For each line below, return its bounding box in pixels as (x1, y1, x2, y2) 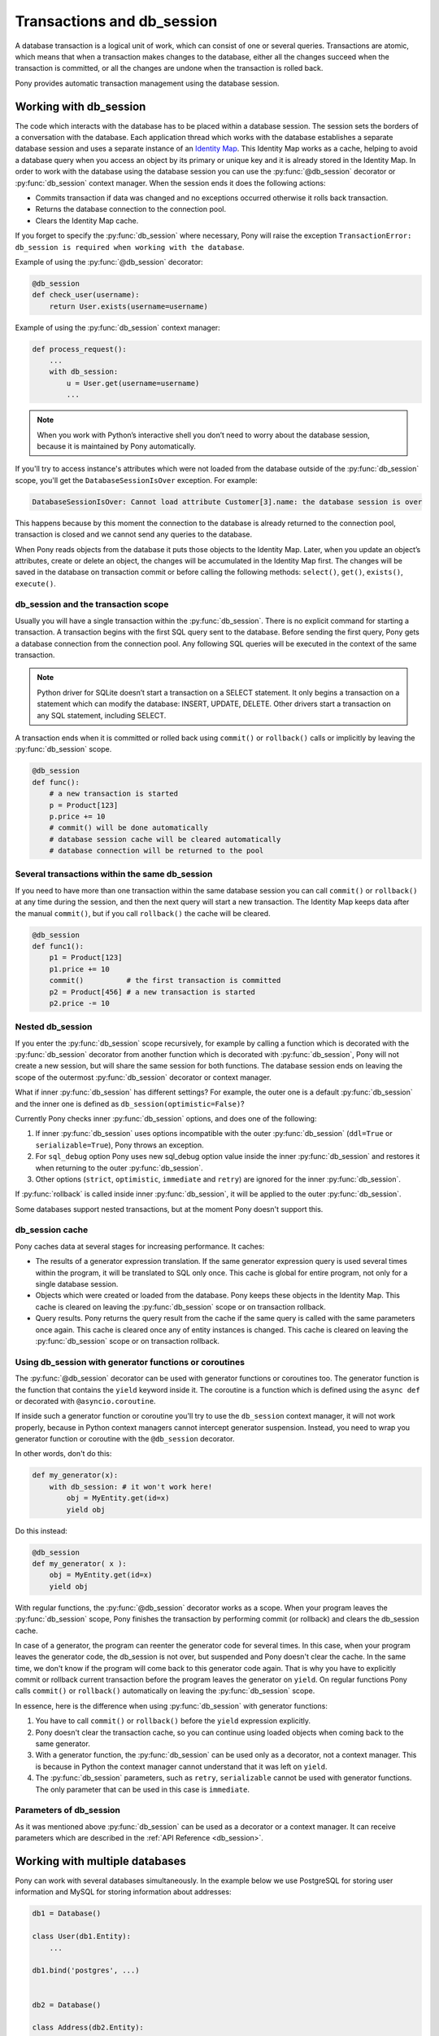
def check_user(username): (32, 290, 140, 300)
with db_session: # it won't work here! (49, 1482, 213, 1491)
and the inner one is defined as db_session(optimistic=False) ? (15, 1099, 246, 1108)
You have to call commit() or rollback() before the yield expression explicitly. (35, 1716, 311, 1726)
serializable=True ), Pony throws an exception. (35, 1140, 204, 1150)
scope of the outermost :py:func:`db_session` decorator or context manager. (15, 1072, 272, 1082)
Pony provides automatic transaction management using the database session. (15, 78, 280, 88)
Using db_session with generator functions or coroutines (15, 1356, 246, 1367)
